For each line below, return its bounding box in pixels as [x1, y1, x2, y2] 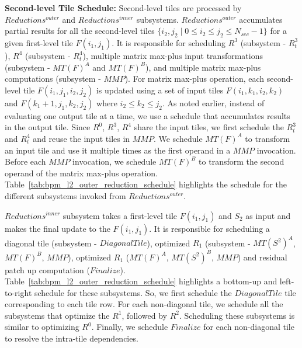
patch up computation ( [5, 263, 90, 276]
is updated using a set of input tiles [96, 83, 224, 96]
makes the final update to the [5, 222, 110, 234]
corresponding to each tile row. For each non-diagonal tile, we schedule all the [5, 298, 283, 310]
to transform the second [199, 155, 284, 168]
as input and [245, 209, 291, 221]
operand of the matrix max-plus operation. [5, 166, 158, 179]
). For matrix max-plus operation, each [124, 72, 265, 85]
